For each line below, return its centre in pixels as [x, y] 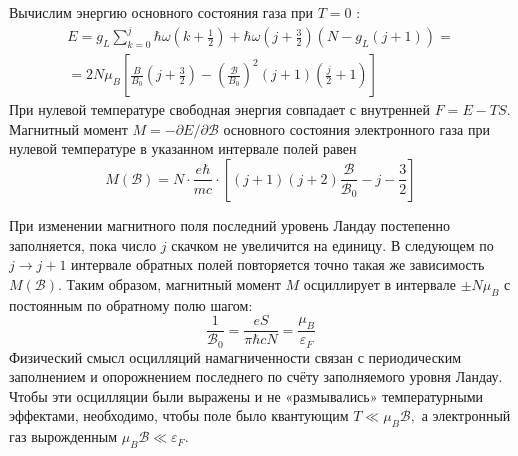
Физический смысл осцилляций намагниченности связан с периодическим [235, 356]
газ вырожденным [63, 436]
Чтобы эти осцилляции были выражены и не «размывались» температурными [246, 395]
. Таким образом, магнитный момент [169, 283]
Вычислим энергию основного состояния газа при [161, 12]
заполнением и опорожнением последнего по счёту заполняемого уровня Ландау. [256, 376]
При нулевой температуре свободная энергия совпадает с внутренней [220, 109]
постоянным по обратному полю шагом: [131, 304]
